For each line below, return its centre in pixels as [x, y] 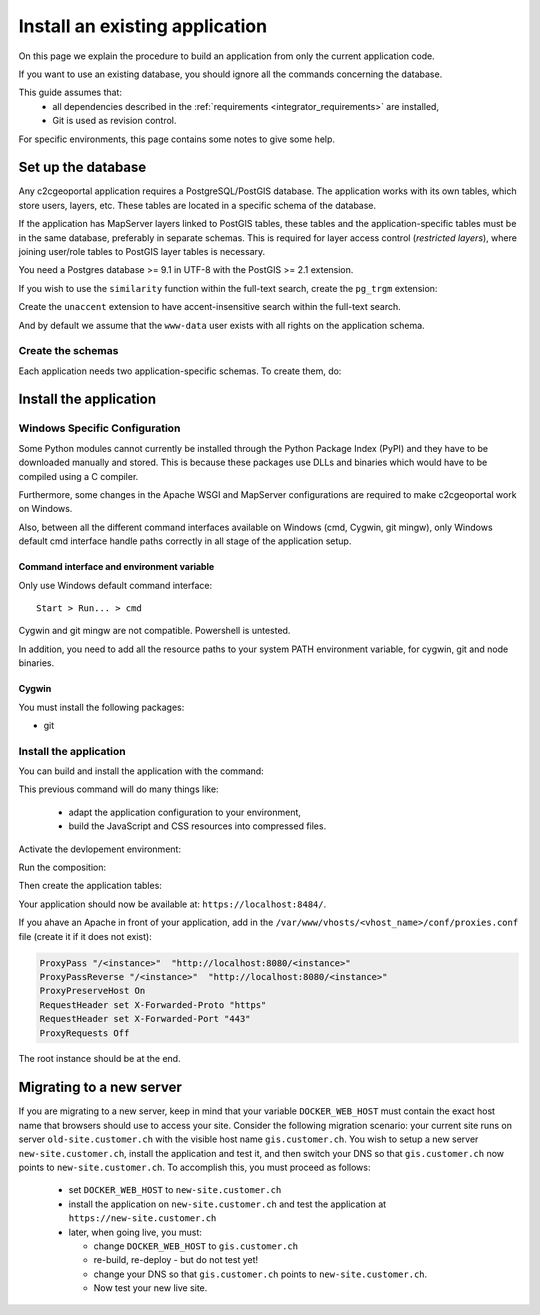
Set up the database [82, 167]
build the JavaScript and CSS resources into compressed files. [197, 826]
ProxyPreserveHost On [92, 991]
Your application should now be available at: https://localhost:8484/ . [172, 904]
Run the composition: [62, 867]
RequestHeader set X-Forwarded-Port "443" [145, 1019]
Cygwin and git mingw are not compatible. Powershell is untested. [154, 631]
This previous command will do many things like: [118, 789]
